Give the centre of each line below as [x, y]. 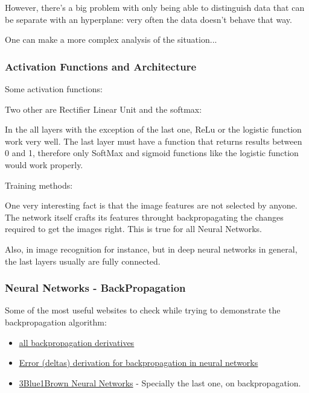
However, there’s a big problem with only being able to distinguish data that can [155, 7]
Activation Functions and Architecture [101, 66]
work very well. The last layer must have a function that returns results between [154, 141]
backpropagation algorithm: [56, 322]
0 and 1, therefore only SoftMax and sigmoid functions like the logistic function [152, 153]
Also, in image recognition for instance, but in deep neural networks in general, [151, 249]
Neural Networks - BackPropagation [95, 288]
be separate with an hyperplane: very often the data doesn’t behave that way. [148, 19]
